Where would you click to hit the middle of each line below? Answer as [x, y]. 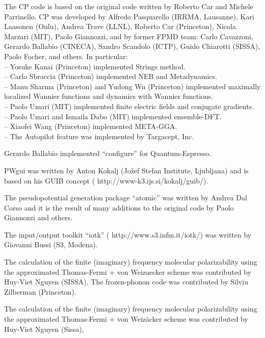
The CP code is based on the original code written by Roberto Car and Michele [129, 6]
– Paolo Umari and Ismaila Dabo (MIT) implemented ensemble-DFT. [113, 116]
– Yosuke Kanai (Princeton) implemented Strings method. [95, 66]
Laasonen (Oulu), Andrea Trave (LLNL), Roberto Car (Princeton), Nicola [120, 26]
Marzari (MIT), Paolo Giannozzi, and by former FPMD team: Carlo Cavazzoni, [129, 36]
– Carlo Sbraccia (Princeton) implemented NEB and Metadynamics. [111, 76]
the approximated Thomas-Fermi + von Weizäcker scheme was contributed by [126, 319]
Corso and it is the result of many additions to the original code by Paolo [119, 207]
